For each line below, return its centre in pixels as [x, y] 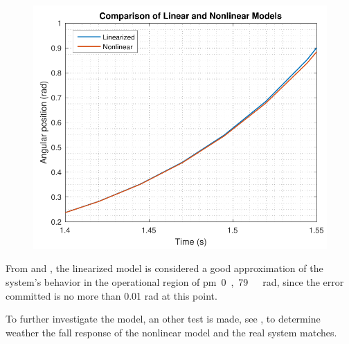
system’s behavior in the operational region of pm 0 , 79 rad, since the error [175, 281]
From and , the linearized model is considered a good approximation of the [164, 268]
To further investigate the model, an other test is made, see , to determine [163, 319]
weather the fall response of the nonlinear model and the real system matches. [171, 332]
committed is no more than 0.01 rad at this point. [111, 295]
